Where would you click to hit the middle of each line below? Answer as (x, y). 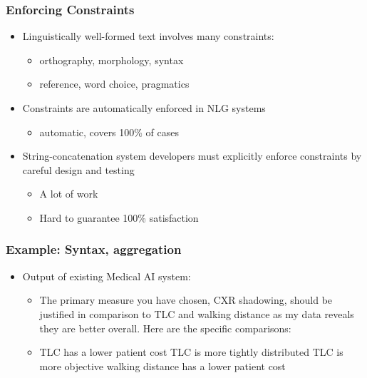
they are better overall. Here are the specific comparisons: (165, 328)
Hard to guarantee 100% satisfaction (119, 217)
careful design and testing (78, 169)
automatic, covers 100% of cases (109, 132)
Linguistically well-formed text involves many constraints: (148, 36)
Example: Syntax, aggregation (94, 249)
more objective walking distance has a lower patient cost (162, 366)
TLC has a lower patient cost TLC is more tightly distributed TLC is (191, 352)
